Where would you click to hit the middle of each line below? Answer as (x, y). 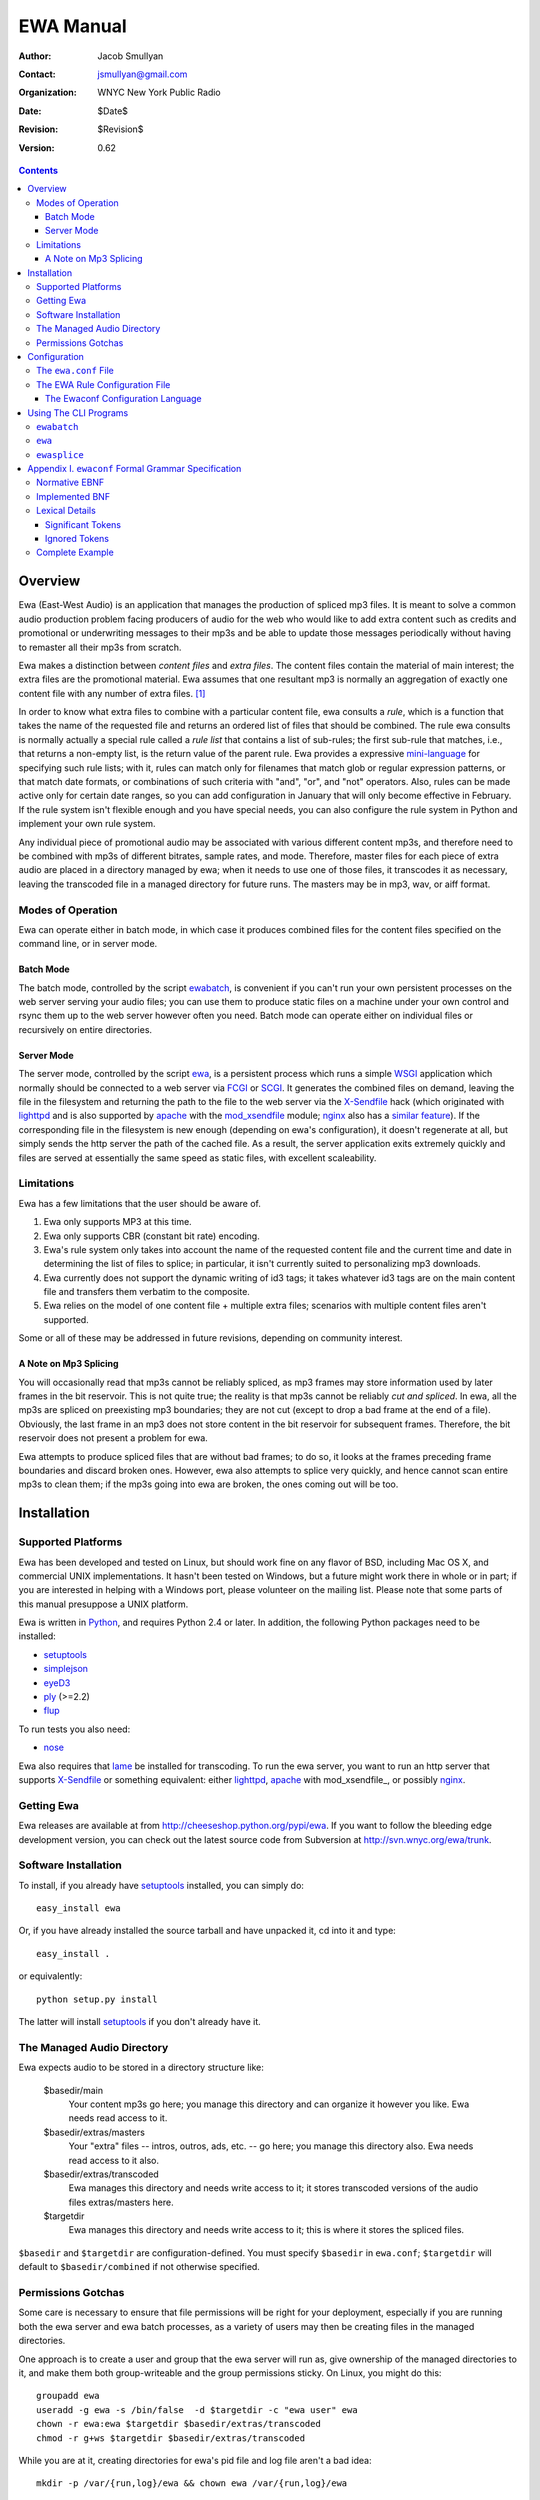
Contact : (37, 74)
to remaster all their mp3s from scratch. (100, 647)
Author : (35, 56)
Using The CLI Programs (78, 412)
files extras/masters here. (121, 2202)
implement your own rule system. (87, 824)
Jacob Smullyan (130, 56)
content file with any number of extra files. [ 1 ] (112, 693)
